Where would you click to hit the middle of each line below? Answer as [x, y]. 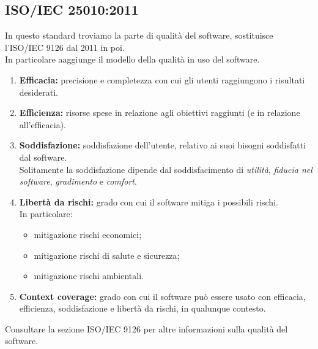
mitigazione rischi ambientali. [89, 276]
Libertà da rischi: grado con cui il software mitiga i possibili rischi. [149, 201]
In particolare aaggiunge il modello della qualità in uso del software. [132, 59]
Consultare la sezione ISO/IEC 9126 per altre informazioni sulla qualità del [146, 328]
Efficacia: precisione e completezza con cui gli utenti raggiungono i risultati [162, 79]
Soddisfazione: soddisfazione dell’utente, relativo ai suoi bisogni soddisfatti [162, 145]
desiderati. [39, 92]
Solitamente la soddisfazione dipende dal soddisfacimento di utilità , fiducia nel [166, 169]
